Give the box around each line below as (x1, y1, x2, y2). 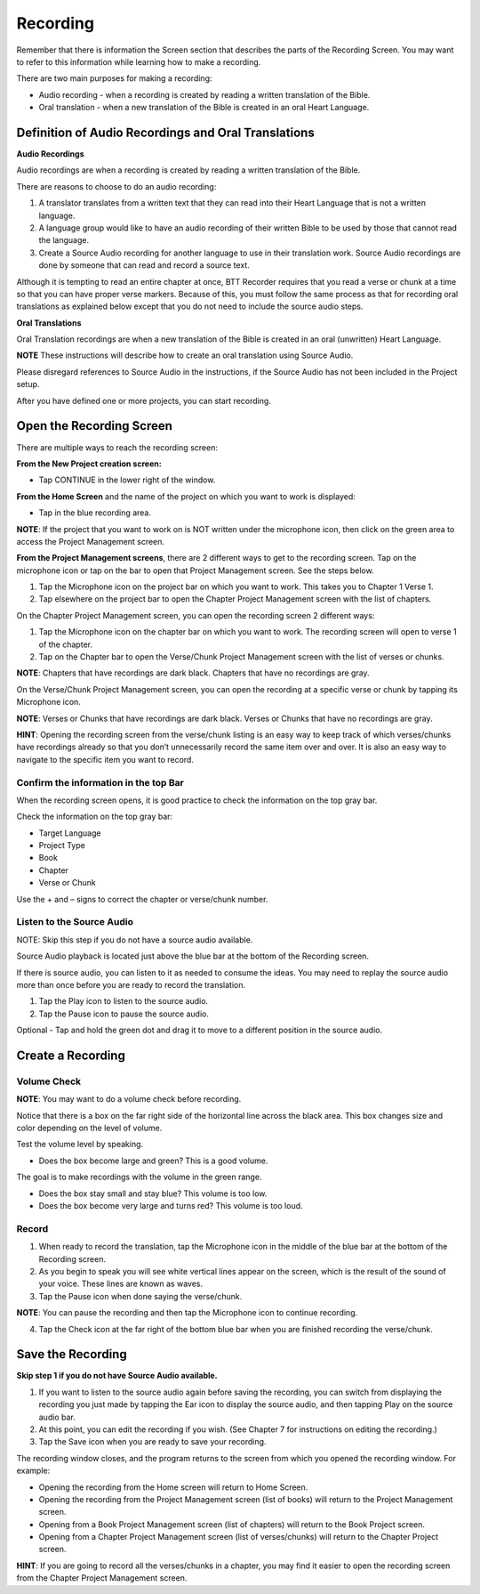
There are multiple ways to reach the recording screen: (16, 441, 218, 453)
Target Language (38, 828, 101, 838)
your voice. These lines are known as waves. (38, 1278, 204, 1290)
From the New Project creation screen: (16, 458, 162, 469)
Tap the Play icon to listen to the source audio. (38, 996, 209, 1007)
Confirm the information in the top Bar (16, 776, 184, 789)
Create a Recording (16, 1048, 126, 1063)
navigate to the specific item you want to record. (16, 754, 195, 765)
